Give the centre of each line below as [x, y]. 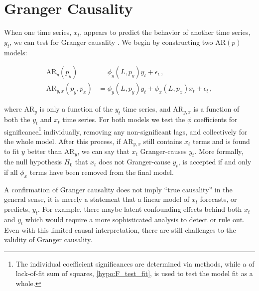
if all [11, 172]
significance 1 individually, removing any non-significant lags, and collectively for [126, 131]
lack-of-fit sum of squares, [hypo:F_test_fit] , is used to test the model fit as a [134, 273]
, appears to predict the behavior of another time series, [165, 32]
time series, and [147, 109]
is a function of [216, 109]
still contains [163, 141]
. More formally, [219, 151]
